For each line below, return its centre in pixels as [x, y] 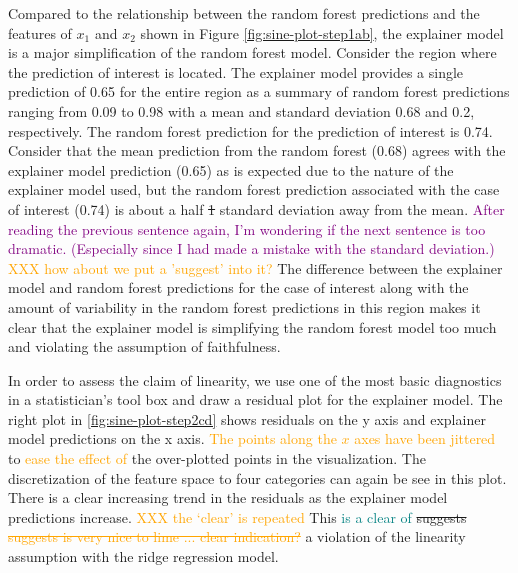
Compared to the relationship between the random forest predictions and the [244, 13]
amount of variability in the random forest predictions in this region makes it [244, 306]
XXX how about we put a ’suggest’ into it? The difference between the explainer [255, 267]
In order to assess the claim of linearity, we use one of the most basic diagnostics [255, 379]
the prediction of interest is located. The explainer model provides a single [236, 71]
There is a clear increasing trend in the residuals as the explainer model [228, 497]
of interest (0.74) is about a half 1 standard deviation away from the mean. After [256, 208]
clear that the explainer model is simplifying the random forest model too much [252, 326]
